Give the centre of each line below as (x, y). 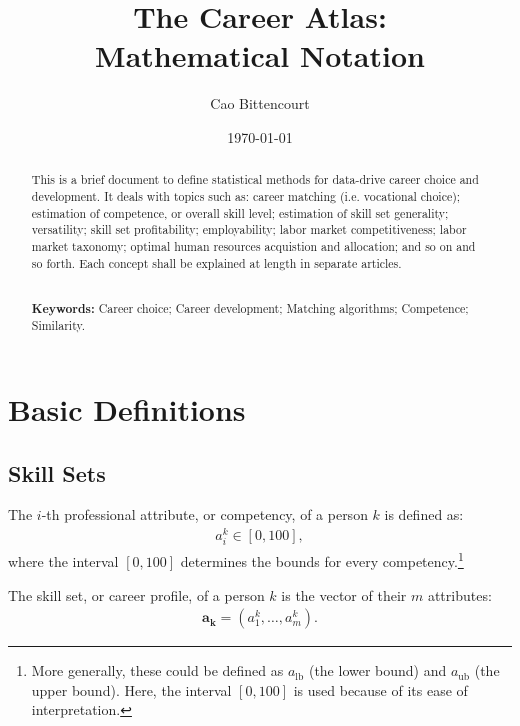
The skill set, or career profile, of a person (136, 594)
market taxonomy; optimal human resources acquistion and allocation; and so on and (253, 245)
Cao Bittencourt (260, 103)
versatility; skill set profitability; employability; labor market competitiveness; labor (249, 229)
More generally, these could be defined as (157, 670)
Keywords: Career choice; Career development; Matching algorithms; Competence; (250, 308)
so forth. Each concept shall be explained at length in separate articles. (216, 262)
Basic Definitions (127, 409)
